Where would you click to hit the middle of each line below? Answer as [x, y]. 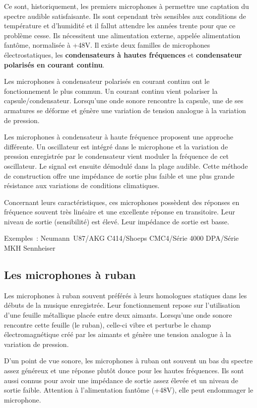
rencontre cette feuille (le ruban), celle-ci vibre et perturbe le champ [108, 324]
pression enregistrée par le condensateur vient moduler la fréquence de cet [116, 156]
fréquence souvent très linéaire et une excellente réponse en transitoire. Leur [120, 212]
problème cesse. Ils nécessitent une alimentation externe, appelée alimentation [122, 35]
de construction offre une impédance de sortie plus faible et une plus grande [119, 175]
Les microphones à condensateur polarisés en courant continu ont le [107, 81]
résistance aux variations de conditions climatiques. [82, 185]
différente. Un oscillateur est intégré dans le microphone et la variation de [116, 146]
